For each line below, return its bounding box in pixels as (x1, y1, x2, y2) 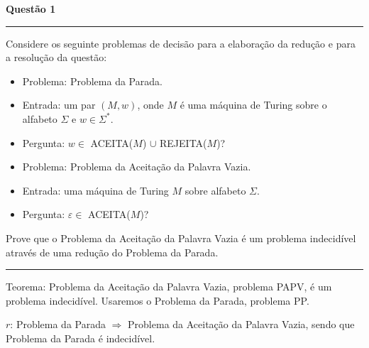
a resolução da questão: (6, 50, 107, 65)
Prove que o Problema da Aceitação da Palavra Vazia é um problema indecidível (6, 230, 356, 245)
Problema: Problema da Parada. (22, 73, 163, 88)
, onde (137, 97, 164, 112)
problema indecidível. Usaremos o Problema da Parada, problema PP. (6, 293, 309, 308)
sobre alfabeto (184, 183, 246, 197)
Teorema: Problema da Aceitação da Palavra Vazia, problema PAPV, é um (6, 279, 332, 294)
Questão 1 (6, 1, 56, 16)
